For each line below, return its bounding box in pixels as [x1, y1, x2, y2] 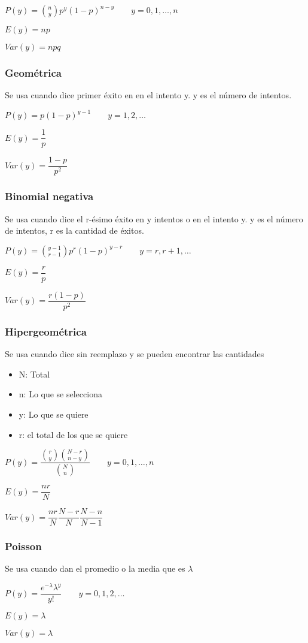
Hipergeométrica [5, 324, 87, 339]
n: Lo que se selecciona [19, 388, 102, 400]
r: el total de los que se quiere [19, 428, 128, 440]
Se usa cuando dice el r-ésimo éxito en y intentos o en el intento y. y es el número [5, 212, 303, 225]
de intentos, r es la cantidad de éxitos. [5, 224, 144, 237]
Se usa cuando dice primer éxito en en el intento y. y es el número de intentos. [5, 89, 292, 101]
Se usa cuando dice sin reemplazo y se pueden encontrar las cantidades [5, 348, 264, 360]
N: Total [19, 367, 50, 380]
